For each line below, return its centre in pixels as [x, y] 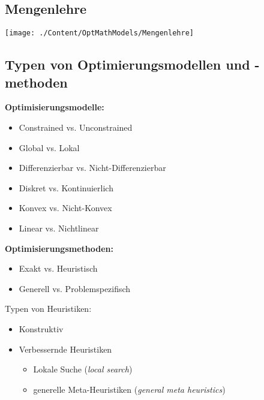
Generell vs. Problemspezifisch [75, 288]
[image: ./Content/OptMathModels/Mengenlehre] [99, 33]
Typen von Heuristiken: [48, 309]
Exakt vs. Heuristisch [58, 268]
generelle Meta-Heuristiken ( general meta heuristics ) [129, 389]
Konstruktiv [41, 328]
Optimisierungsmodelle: [55, 107]
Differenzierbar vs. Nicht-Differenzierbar [92, 168]
